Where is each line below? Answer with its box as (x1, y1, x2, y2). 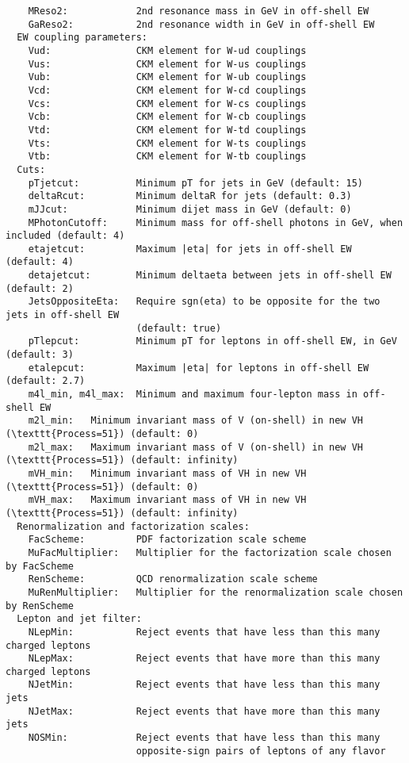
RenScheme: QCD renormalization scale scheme (28, 573, 318, 585)
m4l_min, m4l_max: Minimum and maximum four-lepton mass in (28, 389, 357, 401)
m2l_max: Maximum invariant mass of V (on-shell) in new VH (28, 441, 364, 453)
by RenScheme (6, 600, 74, 612)
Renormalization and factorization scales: (17, 520, 250, 532)
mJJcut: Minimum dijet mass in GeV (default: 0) (28, 203, 352, 215)
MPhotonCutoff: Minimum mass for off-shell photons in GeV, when (28, 217, 403, 228)
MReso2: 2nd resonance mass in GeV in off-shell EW (28, 6, 369, 17)
